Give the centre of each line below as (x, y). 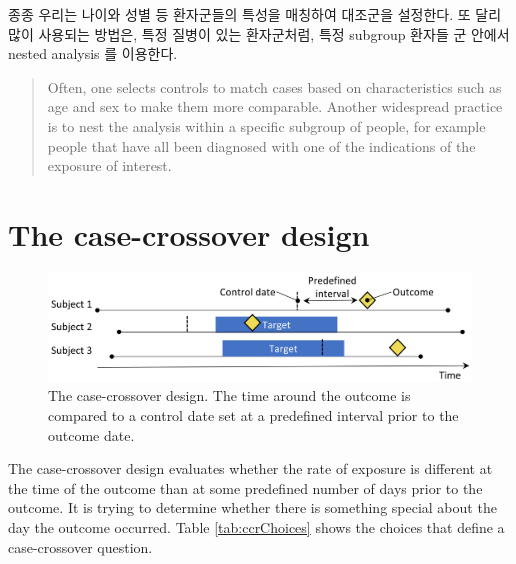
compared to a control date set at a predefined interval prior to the (253, 414)
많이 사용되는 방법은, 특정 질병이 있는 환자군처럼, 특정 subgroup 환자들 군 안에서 (259, 33)
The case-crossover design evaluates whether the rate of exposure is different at (250, 468)
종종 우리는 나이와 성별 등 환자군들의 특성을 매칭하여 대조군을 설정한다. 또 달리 (255, 14)
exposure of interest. (109, 165)
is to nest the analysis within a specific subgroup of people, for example (266, 125)
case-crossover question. (80, 546)
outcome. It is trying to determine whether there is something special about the (252, 507)
